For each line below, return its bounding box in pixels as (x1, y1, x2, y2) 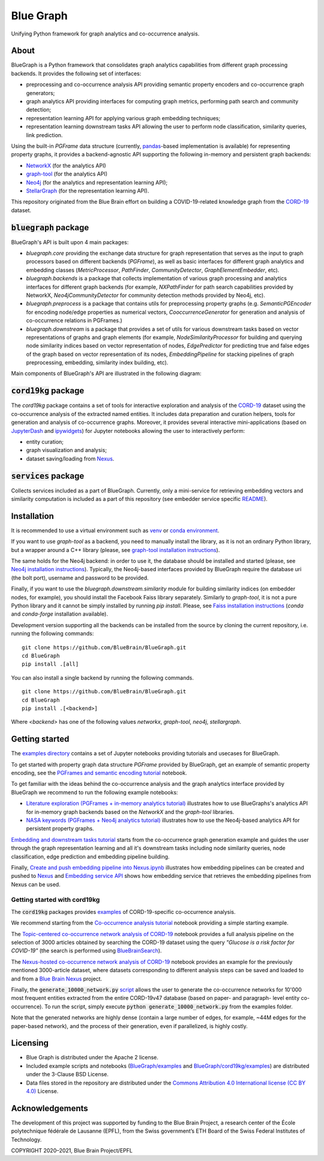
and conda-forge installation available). (11, 610, 108, 617)
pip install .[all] (22, 661, 79, 667)
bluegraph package (11, 222, 89, 233)
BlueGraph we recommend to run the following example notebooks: (11, 788, 178, 796)
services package (11, 471, 85, 481)
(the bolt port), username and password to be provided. (11, 574, 149, 581)
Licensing (11, 1038, 49, 1049)
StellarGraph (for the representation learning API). (26, 187, 149, 194)
